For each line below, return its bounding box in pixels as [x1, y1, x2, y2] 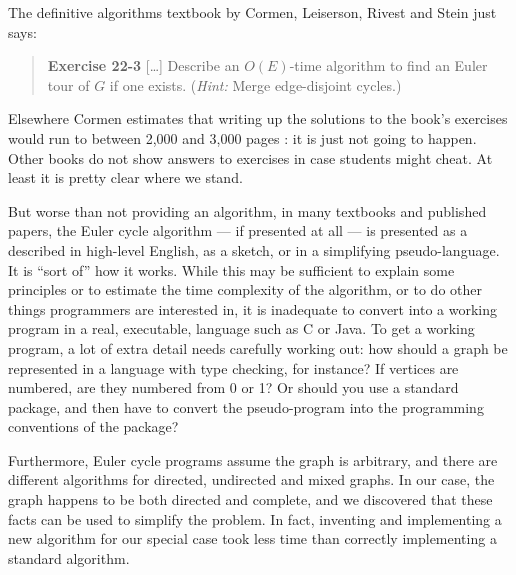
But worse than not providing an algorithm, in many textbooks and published [8, 200, 487, 221]
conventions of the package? [8, 416, 179, 437]
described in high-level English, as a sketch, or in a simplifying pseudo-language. [8, 239, 500, 260]
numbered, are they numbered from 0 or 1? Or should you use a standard [8, 377, 459, 398]
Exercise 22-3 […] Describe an [47, 55, 240, 76]
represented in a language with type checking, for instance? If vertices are [8, 357, 459, 378]
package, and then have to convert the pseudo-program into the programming [8, 396, 484, 417]
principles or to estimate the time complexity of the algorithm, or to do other [8, 279, 482, 300]
